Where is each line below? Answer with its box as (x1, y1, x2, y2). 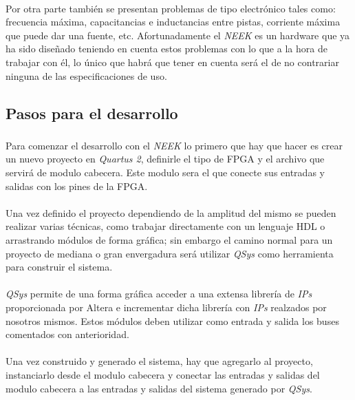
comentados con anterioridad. (6, 327, 129, 341)
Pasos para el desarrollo (6, 102, 178, 123)
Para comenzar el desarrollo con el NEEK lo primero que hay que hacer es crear (6, 138, 343, 152)
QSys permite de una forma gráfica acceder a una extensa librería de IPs (6, 286, 312, 301)
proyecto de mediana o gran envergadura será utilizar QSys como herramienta (6, 246, 334, 260)
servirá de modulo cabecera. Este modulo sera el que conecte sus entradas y (6, 165, 325, 180)
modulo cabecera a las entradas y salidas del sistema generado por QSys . (6, 381, 312, 395)
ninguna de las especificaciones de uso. (6, 68, 167, 83)
